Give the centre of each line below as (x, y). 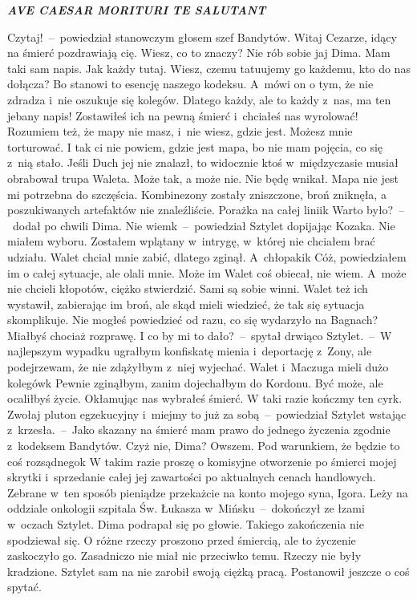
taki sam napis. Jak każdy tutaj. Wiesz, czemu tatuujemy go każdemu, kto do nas (209, 68)
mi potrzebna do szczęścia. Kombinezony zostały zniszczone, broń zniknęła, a (197, 194)
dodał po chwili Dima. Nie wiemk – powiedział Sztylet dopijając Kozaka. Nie (204, 225)
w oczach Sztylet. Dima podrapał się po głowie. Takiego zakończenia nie (186, 524)
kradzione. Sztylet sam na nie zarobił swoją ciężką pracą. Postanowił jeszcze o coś (208, 571)
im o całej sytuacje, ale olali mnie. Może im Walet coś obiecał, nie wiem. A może (207, 272)
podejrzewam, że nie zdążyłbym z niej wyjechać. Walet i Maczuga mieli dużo (198, 367)
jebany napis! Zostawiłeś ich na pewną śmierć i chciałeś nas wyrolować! (183, 115)
